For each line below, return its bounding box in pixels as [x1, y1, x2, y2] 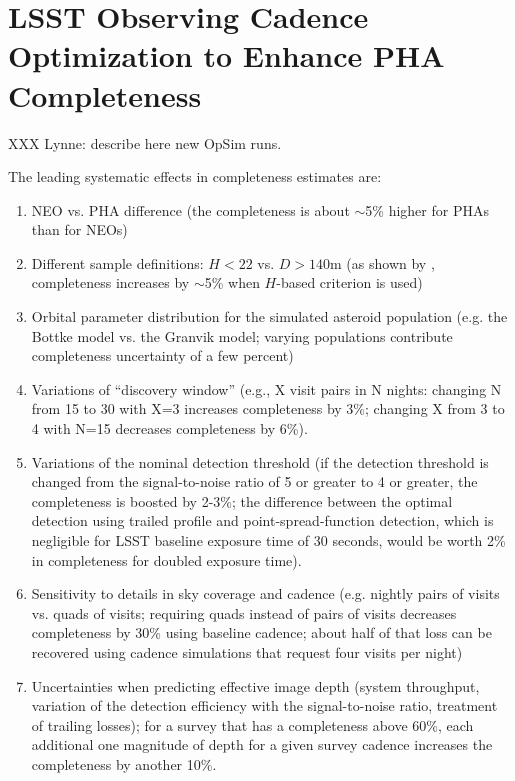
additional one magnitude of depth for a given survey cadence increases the [31, 734, 493, 755]
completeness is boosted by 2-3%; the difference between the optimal [31, 490, 453, 511]
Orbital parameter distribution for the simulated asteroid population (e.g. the [31, 306, 508, 327]
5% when [204, 272, 260, 293]
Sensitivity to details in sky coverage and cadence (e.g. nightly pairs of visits [31, 583, 500, 604]
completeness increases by [31, 272, 190, 293]
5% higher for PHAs [365, 199, 489, 220]
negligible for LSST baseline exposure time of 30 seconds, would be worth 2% [31, 530, 506, 550]
